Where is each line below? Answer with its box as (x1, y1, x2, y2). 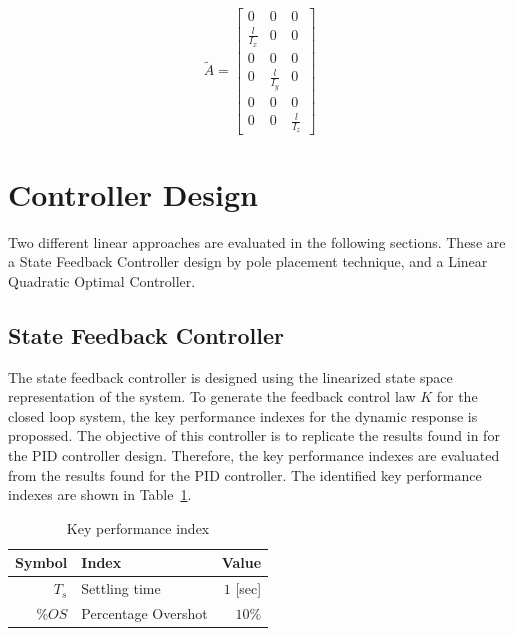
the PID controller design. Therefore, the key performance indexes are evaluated (8, 444, 500, 465)
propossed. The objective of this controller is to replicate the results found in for (8, 425, 500, 446)
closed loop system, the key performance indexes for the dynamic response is (8, 405, 478, 426)
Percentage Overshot (81, 602, 208, 623)
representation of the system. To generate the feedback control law (8, 386, 416, 407)
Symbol (15, 552, 68, 573)
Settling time (81, 578, 161, 599)
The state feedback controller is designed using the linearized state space (8, 366, 453, 387)
